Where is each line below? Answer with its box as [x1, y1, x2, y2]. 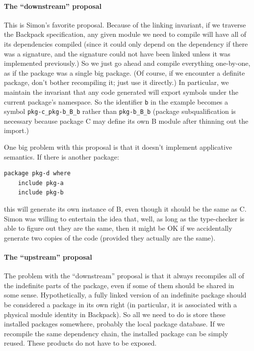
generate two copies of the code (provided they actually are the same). [4, 232, 216, 243]
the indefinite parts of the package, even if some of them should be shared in [4, 280, 234, 290]
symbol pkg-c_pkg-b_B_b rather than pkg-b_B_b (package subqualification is [4, 106, 236, 116]
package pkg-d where [4, 170, 71, 177]
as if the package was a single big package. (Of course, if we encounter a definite [4, 67, 245, 78]
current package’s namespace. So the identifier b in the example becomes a [4, 96, 229, 107]
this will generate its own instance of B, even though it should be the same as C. [4, 204, 247, 214]
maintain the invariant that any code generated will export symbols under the [4, 86, 238, 97]
